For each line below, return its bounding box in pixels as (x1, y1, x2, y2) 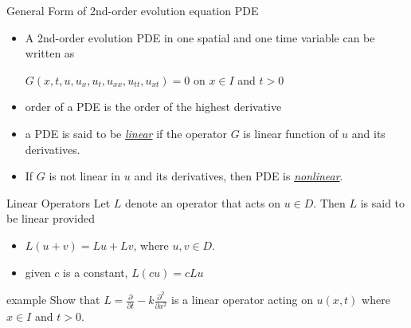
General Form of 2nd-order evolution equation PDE (6, 2, 259, 18)
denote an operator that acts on (124, 194, 280, 211)
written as (25, 45, 75, 61)
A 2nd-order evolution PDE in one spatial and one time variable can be (25, 29, 375, 45)
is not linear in (49, 168, 121, 184)
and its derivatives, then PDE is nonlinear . (134, 168, 343, 184)
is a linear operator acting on (171, 291, 313, 308)
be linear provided (6, 210, 95, 227)
